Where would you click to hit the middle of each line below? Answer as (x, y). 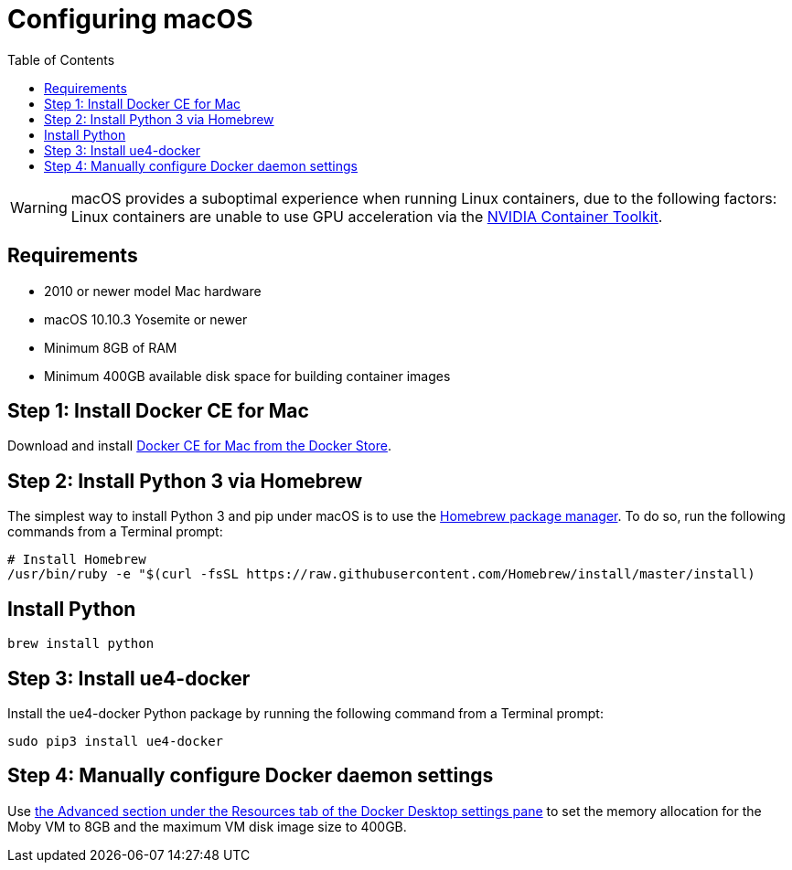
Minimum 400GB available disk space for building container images (247, 376)
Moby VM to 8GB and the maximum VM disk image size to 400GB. (207, 826)
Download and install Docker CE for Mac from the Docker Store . (199, 446)
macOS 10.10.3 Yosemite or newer (146, 319)
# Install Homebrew (77, 560)
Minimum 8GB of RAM (111, 347)
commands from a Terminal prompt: (115, 532)
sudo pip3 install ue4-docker (116, 741)
